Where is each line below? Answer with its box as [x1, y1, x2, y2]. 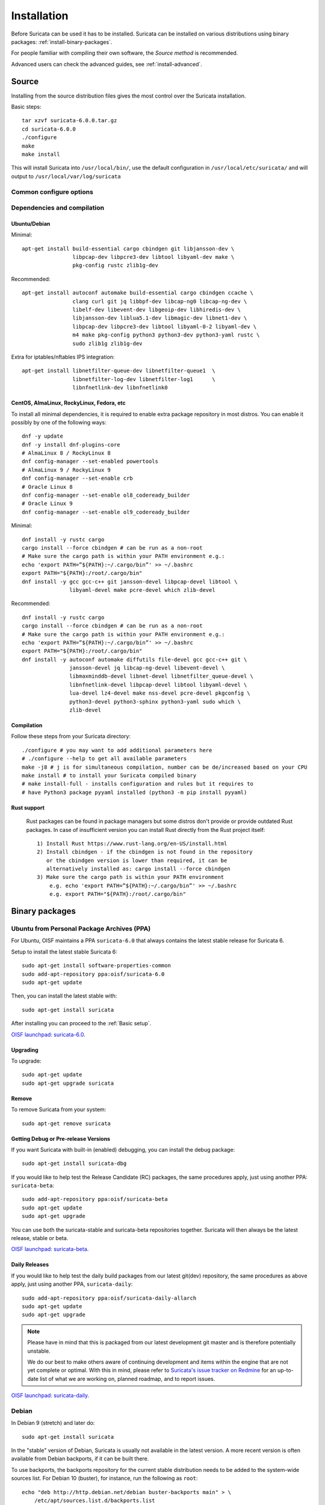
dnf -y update [22, 433, 63, 439]
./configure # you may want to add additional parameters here [22, 746, 212, 754]
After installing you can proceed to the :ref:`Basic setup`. [11, 1020, 152, 1027]
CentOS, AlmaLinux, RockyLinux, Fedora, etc [11, 399, 126, 406]
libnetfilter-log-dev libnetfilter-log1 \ [72, 376, 216, 382]
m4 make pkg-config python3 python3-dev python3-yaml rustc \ [72, 332, 260, 338]
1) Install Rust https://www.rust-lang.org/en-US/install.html [37, 840, 227, 847]
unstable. [27, 1347, 51, 1354]
